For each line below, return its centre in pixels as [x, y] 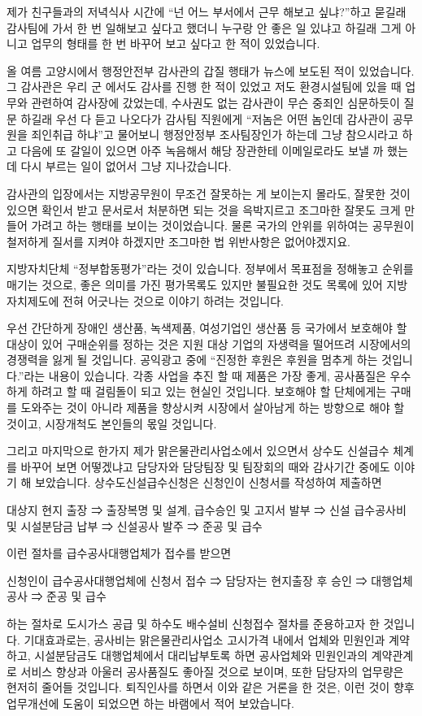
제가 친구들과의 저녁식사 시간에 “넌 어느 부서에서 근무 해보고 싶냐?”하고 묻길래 [207, 11]
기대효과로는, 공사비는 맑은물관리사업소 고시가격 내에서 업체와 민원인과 [204, 639]
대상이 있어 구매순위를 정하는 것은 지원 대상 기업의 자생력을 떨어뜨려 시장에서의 [209, 343]
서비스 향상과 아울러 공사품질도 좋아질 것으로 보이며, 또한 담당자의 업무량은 [212, 671]
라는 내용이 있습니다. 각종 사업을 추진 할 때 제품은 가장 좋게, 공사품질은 [205, 375]
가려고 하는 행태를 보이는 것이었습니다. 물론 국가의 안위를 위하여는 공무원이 [223, 226]
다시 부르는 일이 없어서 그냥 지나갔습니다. [126, 166]
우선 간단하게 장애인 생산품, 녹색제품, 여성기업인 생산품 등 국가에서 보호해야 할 [207, 328]
